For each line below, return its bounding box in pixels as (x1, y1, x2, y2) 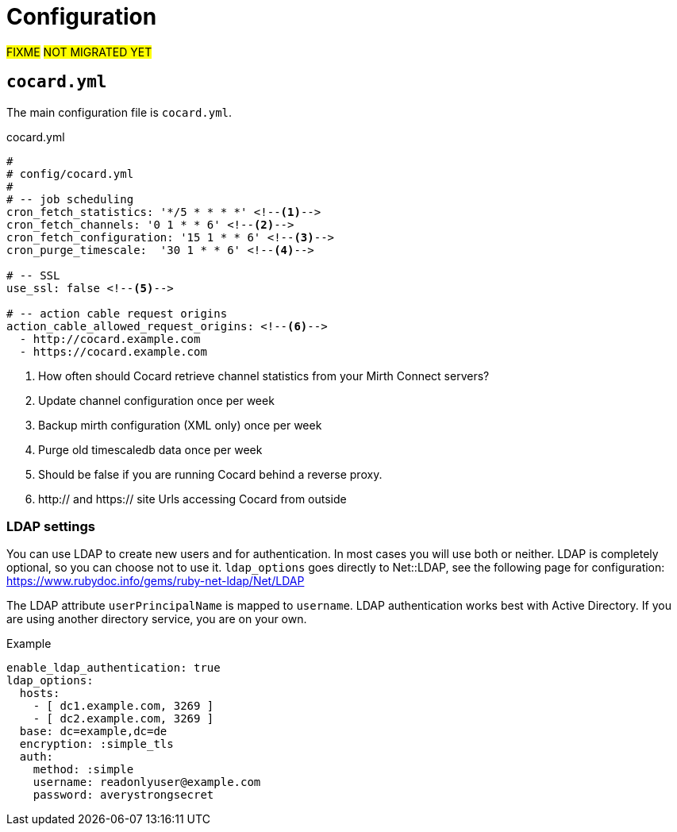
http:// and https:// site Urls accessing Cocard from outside (38, 491, 347, 506)
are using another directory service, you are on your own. (6, 612, 307, 626)
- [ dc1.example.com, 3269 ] (33, 699, 214, 713)
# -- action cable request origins (6, 306, 228, 320)
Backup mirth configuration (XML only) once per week (38, 418, 322, 432)
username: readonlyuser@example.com (33, 776, 261, 789)
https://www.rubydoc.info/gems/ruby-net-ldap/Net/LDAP (6, 574, 305, 588)
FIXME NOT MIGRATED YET (6, 44, 152, 59)
